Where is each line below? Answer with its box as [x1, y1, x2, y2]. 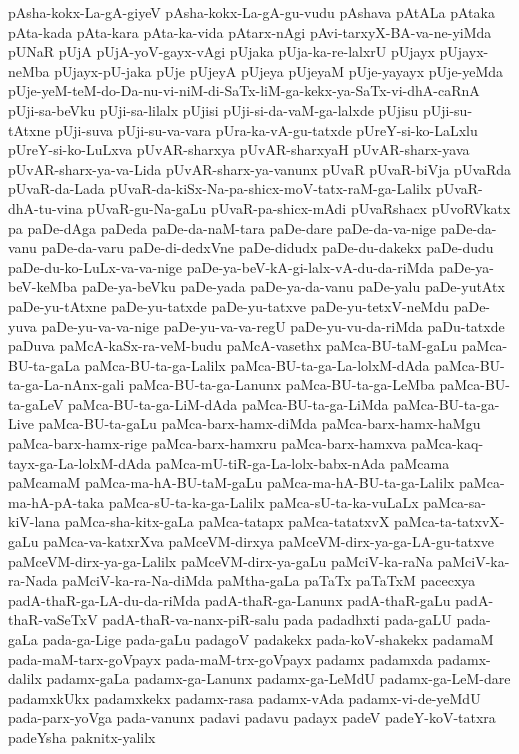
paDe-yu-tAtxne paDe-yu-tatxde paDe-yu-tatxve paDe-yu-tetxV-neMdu [8, 295, 450, 316]
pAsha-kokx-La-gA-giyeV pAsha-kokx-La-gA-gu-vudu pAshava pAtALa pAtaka [8, 2, 495, 22]
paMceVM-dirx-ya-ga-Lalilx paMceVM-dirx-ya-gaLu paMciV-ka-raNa [8, 550, 433, 571]
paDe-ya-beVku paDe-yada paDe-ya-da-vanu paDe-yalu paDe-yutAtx [81, 276, 505, 297]
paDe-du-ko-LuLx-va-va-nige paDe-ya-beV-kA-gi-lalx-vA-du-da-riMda [8, 256, 435, 277]
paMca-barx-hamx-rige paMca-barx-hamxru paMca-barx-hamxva [8, 433, 407, 454]
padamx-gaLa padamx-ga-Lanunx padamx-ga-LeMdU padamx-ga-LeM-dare [46, 668, 511, 689]
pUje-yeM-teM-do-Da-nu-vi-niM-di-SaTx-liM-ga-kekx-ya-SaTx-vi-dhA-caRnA [8, 80, 480, 101]
